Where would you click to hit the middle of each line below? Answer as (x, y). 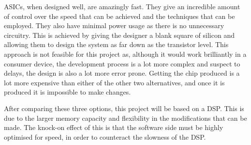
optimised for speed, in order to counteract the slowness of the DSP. (105, 137)
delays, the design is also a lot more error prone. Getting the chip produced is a (122, 73)
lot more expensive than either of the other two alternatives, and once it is (114, 82)
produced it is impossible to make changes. (67, 92)
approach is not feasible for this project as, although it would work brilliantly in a (125, 54)
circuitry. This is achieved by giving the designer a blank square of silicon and (119, 35)
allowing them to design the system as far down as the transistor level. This (116, 44)
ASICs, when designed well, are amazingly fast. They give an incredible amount (122, 6)
